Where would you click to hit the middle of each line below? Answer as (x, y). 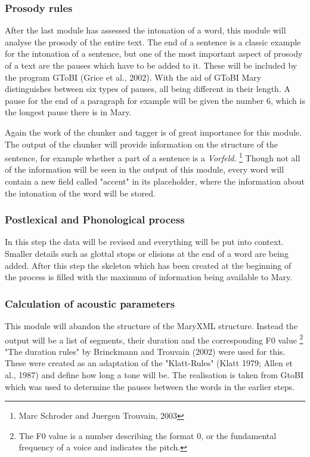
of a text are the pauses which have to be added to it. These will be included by (151, 65)
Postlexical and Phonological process (95, 220)
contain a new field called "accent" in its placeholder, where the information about (155, 181)
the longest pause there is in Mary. (68, 112)
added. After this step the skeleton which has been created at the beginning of (148, 265)
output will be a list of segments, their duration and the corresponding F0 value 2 (154, 339)
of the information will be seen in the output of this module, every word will (145, 169)
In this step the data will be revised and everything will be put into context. (144, 242)
